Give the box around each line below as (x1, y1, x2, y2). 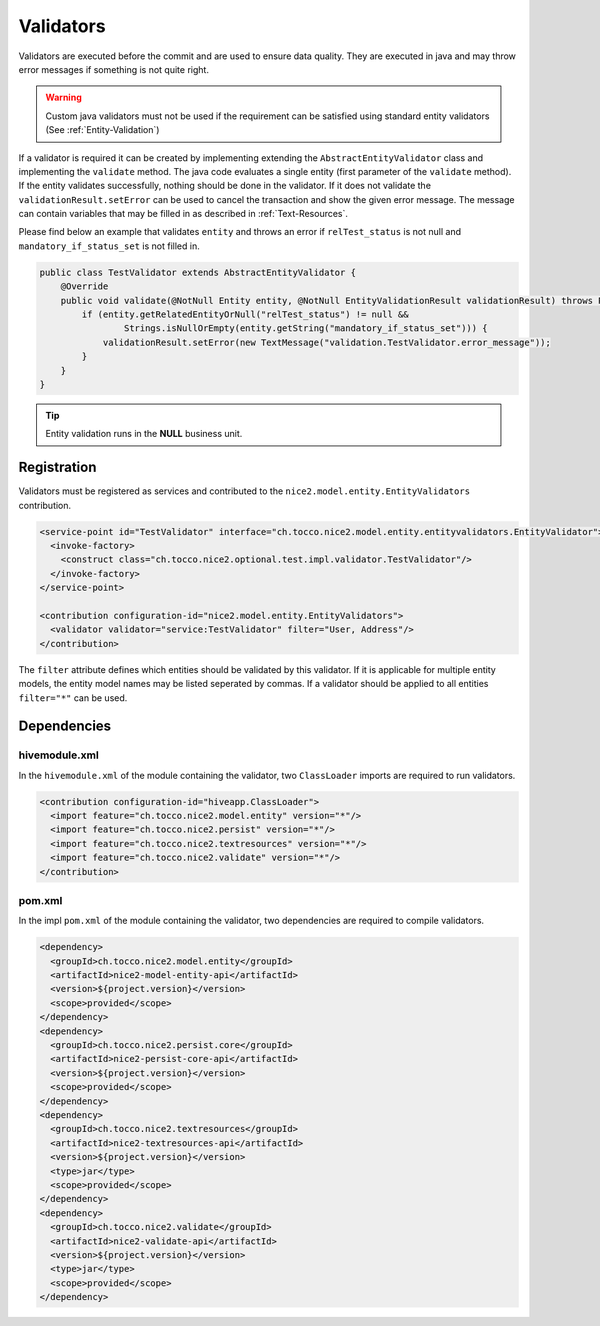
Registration (18, 459, 97, 476)
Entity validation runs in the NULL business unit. (45, 428, 243, 440)
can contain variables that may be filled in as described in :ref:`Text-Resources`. (18, 208, 349, 220)
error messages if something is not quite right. (18, 63, 210, 75)
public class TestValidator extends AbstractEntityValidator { (39, 266, 357, 278)
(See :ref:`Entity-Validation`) (45, 124, 160, 136)
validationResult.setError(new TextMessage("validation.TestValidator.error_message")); (102, 336, 552, 348)
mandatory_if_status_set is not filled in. (18, 240, 200, 252)
